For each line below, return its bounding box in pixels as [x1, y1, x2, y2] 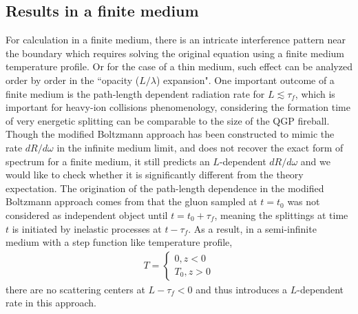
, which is [295, 86, 335, 101]
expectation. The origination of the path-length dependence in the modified [6, 180, 324, 195]
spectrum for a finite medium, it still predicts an [6, 154, 210, 168]
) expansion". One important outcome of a [156, 72, 335, 87]
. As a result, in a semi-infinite [188, 221, 317, 235]
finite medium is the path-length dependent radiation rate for [6, 86, 265, 101]
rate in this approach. [6, 295, 97, 310]
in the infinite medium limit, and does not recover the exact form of [56, 140, 344, 154]
